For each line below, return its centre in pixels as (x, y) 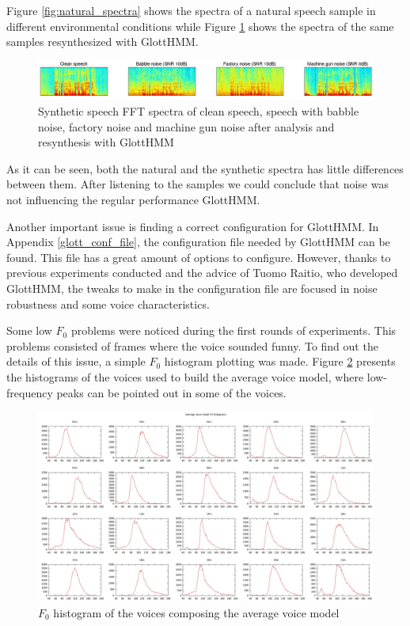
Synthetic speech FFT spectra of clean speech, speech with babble (199, 111)
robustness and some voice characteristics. (108, 304)
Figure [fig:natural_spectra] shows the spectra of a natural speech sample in (191, 10)
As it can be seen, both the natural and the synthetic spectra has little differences (205, 168)
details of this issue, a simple (76, 361)
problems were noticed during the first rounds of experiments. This (233, 330)
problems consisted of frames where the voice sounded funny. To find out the (192, 345)
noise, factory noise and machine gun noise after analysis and (186, 126)
